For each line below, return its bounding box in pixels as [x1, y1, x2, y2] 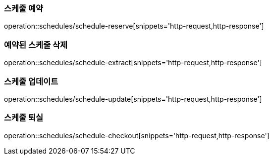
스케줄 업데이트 [4, 76, 58, 86]
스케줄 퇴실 [4, 113, 44, 123]
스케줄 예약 [4, 3, 44, 13]
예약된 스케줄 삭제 [4, 40, 68, 50]
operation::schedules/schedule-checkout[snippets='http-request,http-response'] [4, 131, 270, 140]
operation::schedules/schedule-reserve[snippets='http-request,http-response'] [4, 22, 264, 31]
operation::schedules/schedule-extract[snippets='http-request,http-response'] [4, 58, 262, 67]
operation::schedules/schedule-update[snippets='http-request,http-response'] [4, 94, 262, 103]
